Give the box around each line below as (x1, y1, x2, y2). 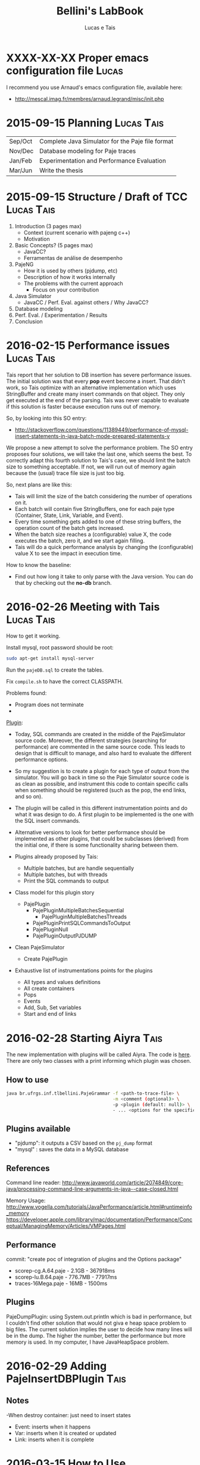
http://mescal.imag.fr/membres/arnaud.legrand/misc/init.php (14, 95, 164, 102)
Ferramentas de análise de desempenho (23, 254, 123, 261)
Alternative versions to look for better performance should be (14, 829, 165, 836)
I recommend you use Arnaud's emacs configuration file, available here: (6, 84, 183, 91)
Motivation (23, 235, 50, 243)
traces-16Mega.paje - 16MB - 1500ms (14, 1280, 108, 1287)
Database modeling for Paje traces (39, 146, 136, 155)
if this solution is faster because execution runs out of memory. (6, 403, 161, 410)
